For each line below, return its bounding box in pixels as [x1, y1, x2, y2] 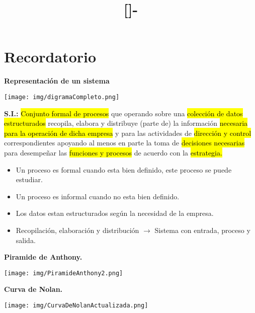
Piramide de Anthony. [4, 252, 82, 262]
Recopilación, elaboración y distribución [16, 224, 139, 235]
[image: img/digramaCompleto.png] [4, 93, 120, 101]
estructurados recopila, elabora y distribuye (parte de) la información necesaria [4, 118, 248, 128]
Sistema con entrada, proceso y [154, 224, 250, 235]
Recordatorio [4, 46, 97, 67]
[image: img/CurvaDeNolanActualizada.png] [4, 301, 148, 309]
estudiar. [16, 174, 43, 185]
